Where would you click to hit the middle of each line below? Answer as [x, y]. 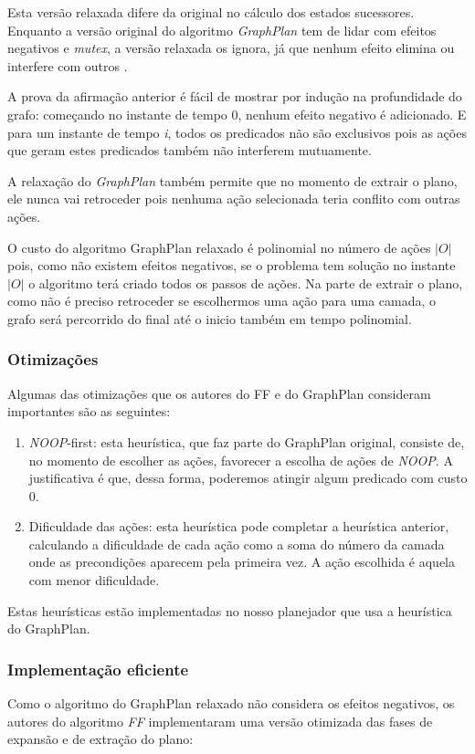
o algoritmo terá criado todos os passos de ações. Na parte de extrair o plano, [246, 283]
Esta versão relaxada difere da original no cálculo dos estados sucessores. [211, 12]
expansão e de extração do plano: [100, 739]
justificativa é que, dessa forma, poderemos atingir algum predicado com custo [248, 478]
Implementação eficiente [98, 669]
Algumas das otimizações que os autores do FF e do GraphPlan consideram [219, 393]
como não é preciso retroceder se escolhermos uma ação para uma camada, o [222, 301]
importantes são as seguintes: [89, 411]
